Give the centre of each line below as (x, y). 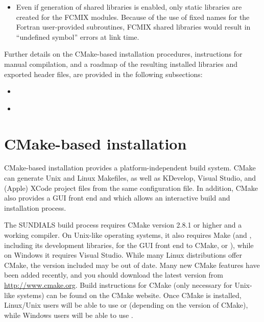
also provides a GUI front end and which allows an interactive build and (117, 198)
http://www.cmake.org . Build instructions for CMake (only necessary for (118, 285)
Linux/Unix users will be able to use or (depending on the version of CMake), (126, 305)
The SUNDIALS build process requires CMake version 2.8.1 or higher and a (123, 225)
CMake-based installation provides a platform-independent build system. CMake (130, 168)
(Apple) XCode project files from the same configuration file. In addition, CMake (131, 188)
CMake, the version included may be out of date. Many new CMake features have (132, 265)
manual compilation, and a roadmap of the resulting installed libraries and (121, 64)
